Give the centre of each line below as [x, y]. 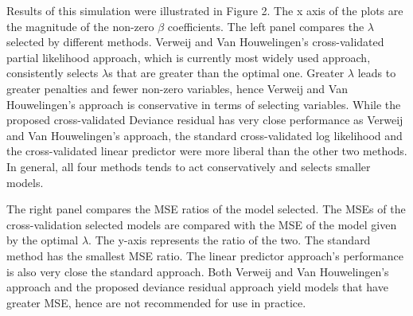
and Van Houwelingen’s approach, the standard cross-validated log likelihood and [205, 135]
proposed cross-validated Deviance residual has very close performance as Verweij [205, 120]
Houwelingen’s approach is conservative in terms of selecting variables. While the [204, 104]
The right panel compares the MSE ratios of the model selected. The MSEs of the [206, 209]
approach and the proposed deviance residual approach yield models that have [197, 287]
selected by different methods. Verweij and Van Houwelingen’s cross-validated [195, 42]
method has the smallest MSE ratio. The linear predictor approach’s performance [205, 255]
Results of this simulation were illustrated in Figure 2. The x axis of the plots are [205, 10]
